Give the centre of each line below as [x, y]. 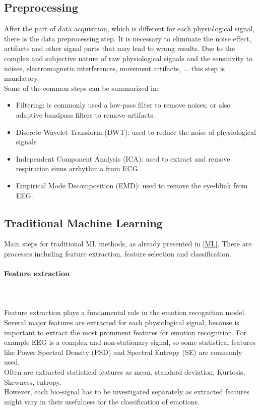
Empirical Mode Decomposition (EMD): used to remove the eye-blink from [132, 185]
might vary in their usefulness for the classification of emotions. [102, 401]
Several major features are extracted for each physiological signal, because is [122, 322]
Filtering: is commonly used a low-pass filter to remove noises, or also [123, 105]
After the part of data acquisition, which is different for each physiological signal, [129, 29]
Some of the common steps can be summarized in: [81, 88]
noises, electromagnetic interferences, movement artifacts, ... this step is [115, 68]
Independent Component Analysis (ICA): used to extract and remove [123, 158]
